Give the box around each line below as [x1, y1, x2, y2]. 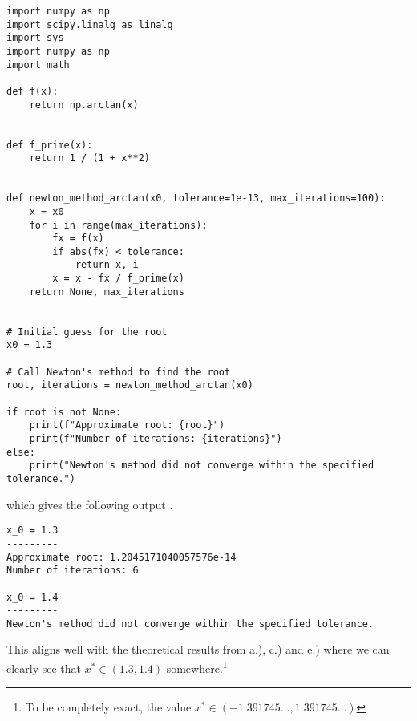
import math [6, 59, 70, 71]
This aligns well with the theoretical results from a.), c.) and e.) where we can [6, 641, 390, 658]
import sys [6, 32, 64, 44]
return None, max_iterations [29, 286, 184, 298]
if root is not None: [6, 406, 122, 418]
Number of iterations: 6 [6, 565, 139, 577]
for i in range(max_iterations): [29, 219, 208, 231]
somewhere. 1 [166, 658, 228, 676]
